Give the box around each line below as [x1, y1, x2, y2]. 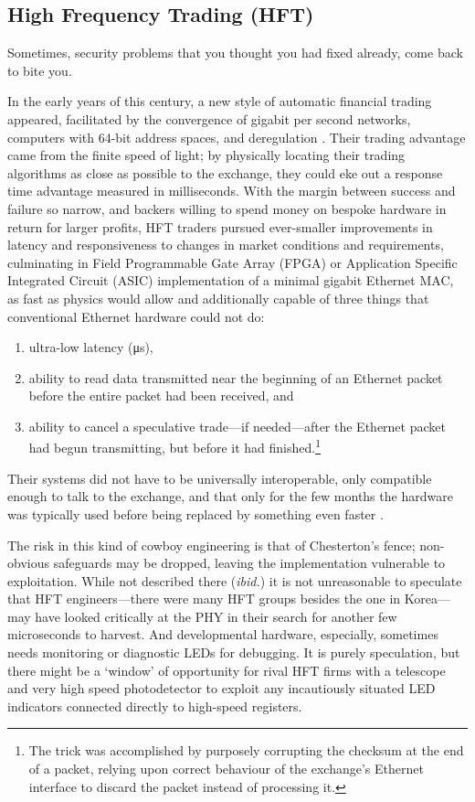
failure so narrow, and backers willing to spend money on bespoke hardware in [7, 198, 447, 218]
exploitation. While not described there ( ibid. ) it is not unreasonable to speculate [7, 571, 462, 590]
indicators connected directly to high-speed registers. [7, 696, 302, 715]
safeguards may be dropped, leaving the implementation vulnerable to [53, 553, 446, 572]
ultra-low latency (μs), [28, 337, 153, 357]
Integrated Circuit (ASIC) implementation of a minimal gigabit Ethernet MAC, [7, 271, 454, 290]
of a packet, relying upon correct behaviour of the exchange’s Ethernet [28, 759, 424, 778]
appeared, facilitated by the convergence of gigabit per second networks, [7, 109, 411, 128]
